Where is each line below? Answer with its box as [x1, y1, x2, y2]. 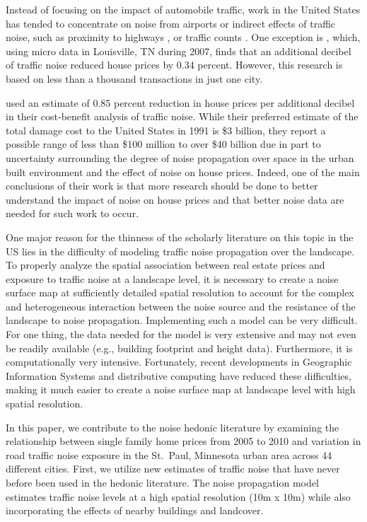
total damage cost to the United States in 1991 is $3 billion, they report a [6, 122, 326, 137]
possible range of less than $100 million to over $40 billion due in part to [6, 137, 321, 151]
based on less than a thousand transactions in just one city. [6, 71, 263, 86]
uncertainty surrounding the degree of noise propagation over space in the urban [6, 150, 354, 165]
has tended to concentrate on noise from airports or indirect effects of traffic [6, 16, 336, 30]
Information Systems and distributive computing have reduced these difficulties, [6, 368, 351, 383]
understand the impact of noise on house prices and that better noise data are [6, 192, 344, 207]
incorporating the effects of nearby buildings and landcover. [6, 503, 264, 518]
